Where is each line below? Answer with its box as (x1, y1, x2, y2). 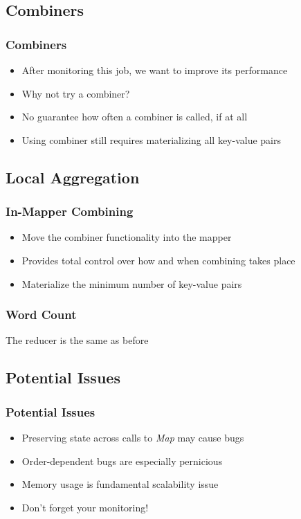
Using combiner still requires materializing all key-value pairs (21, 132, 282, 147)
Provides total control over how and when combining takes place (21, 253, 295, 267)
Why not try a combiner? (21, 86, 130, 100)
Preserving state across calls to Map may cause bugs (21, 430, 244, 444)
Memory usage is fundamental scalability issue (21, 477, 219, 491)
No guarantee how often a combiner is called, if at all (21, 109, 248, 124)
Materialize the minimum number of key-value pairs (21, 276, 242, 291)
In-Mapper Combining (6, 203, 134, 220)
